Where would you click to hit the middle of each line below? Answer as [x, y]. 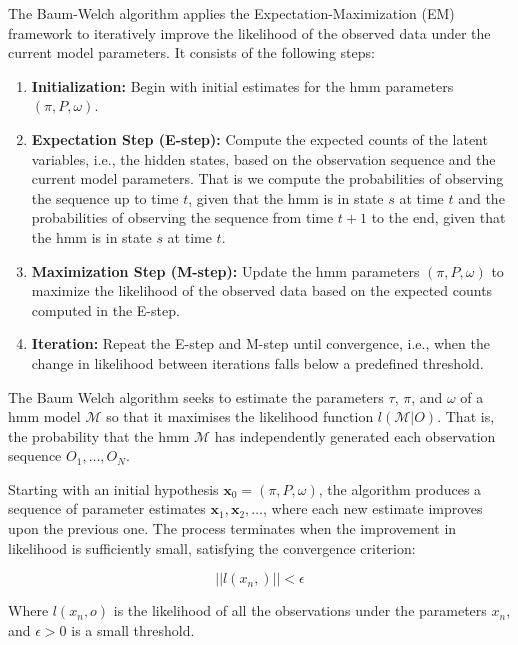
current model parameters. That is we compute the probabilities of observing [267, 178]
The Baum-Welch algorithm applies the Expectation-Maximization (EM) [231, 13]
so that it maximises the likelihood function [240, 416]
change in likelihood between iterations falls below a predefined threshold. [257, 362]
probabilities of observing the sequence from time [182, 217]
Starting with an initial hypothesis [113, 488]
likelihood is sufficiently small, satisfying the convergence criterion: [212, 547]
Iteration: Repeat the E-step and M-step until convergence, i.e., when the [260, 343]
